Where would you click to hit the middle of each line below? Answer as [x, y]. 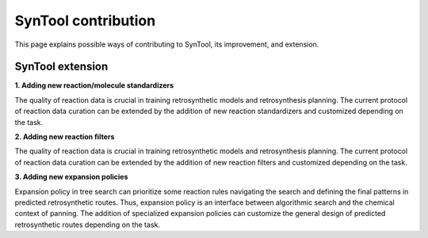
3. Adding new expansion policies [71, 177]
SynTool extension [61, 67]
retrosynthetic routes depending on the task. [87, 225]
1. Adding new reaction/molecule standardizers [94, 85]
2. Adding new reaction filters [65, 137]
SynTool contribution [85, 21]
